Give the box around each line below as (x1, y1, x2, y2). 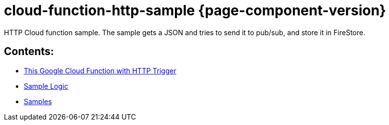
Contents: (4, 45, 54, 58)
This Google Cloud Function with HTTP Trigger (24, 66, 176, 75)
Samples (24, 97, 52, 106)
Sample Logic (24, 81, 68, 90)
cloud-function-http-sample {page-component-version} (4, 2, 386, 19)
